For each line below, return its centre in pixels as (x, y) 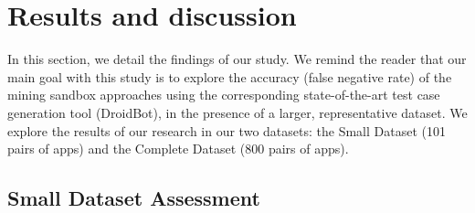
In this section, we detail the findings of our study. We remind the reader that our (237, 59)
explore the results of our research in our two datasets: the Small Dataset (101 (227, 130)
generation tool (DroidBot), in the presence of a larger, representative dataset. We (237, 112)
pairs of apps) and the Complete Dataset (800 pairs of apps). (178, 149)
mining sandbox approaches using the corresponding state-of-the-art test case (224, 95)
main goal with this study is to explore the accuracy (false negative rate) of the (230, 76)
